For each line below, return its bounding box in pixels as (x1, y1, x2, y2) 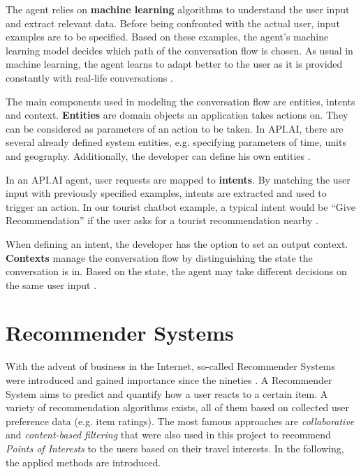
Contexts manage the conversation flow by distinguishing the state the (6, 250, 313, 265)
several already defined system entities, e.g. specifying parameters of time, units (6, 135, 346, 149)
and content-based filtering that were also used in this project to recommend (6, 427, 331, 442)
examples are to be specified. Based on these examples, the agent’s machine (6, 29, 329, 44)
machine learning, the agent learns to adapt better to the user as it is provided (6, 57, 343, 71)
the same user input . (6, 277, 97, 292)
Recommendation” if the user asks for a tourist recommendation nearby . (6, 213, 318, 228)
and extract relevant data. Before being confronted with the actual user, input (6, 15, 340, 30)
